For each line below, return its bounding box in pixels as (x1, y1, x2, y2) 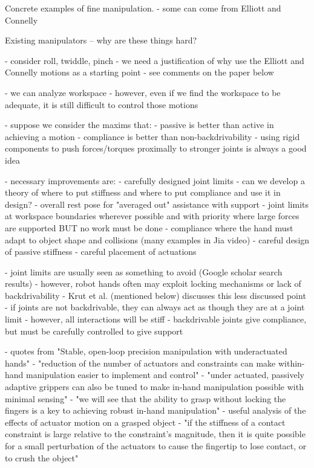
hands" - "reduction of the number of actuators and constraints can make (5, 356, 276, 369)
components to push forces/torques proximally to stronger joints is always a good (5, 142, 307, 155)
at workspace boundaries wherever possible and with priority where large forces (5, 210, 299, 222)
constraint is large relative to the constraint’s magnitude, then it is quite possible (5, 428, 306, 440)
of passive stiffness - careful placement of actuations (5, 245, 197, 258)
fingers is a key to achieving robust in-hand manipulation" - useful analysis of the (5, 404, 306, 417)
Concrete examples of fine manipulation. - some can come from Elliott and (5, 2, 281, 14)
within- (278, 356, 305, 369)
